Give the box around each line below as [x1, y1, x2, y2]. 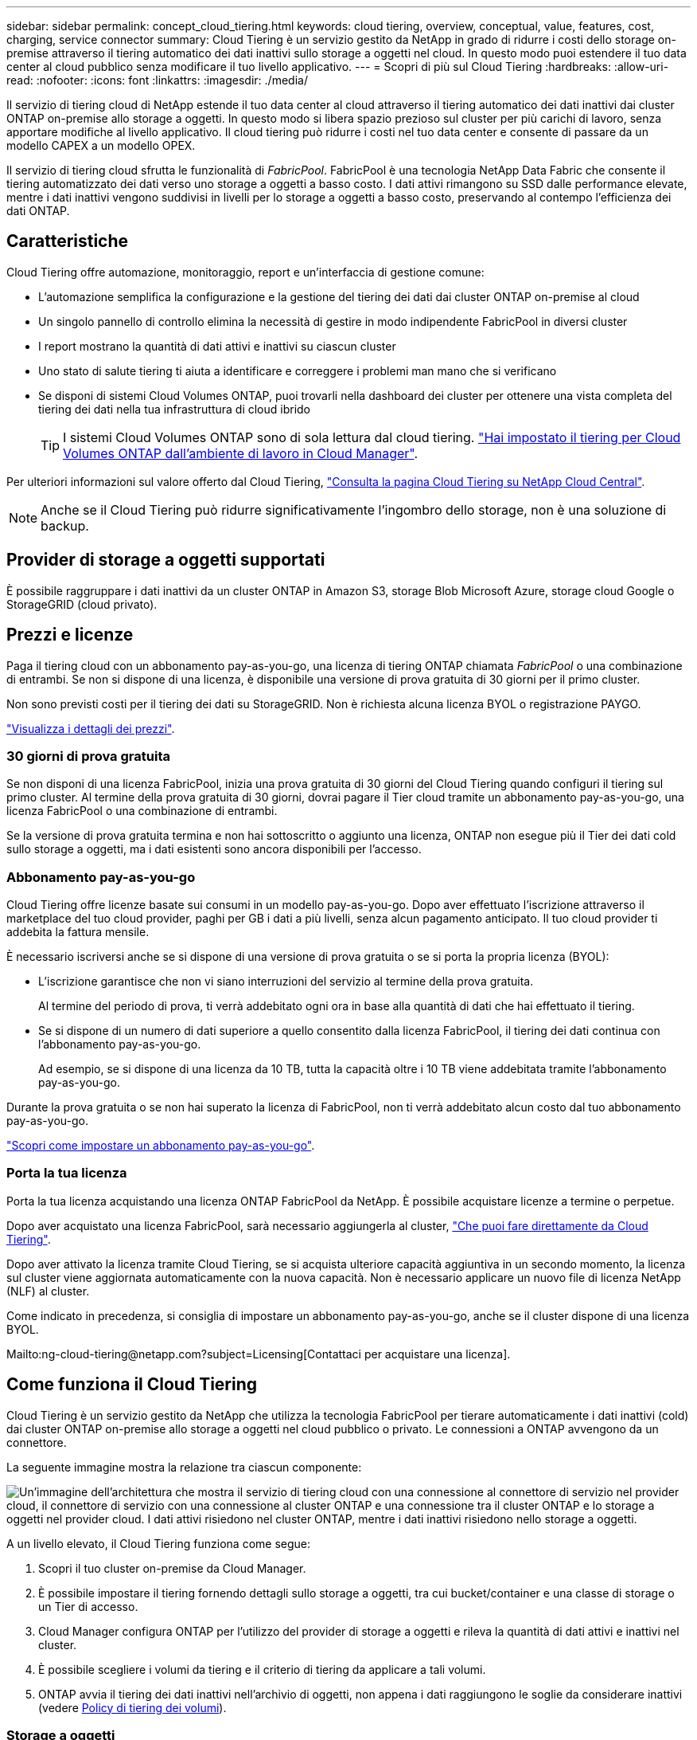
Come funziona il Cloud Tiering [6, 1374, 258, 1395]
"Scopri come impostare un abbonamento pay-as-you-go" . [6, 1138, 315, 1153]
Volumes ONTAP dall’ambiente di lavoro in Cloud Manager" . [63, 445, 419, 461]
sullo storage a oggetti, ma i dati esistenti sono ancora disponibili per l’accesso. [6, 842, 422, 856]
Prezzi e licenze [6, 625, 134, 645]
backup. [41, 517, 89, 534]
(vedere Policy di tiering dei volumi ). [38, 1700, 227, 1715]
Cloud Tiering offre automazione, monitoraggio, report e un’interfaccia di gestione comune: [6, 265, 485, 279]
